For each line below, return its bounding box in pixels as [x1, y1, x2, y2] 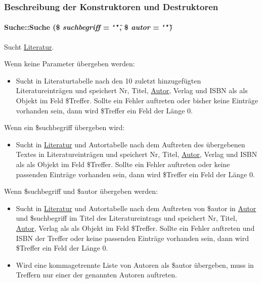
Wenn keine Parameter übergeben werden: [4, 58, 135, 69]
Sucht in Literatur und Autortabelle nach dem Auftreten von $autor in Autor [16, 203, 256, 213]
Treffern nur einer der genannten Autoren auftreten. [16, 269, 177, 280]
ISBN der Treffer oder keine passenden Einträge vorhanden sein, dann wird [16, 232, 249, 243]
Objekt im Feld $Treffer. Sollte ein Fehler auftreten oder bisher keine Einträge [16, 95, 258, 106]
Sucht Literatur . [4, 41, 54, 52]
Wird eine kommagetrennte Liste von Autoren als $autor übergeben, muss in [16, 259, 254, 270]
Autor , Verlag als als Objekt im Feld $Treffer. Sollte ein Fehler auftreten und [16, 223, 255, 233]
